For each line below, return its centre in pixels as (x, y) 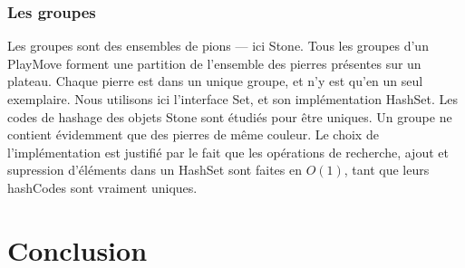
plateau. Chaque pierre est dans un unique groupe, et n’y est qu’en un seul (215, 81)
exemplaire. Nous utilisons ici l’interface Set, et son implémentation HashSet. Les (232, 99)
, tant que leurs (387, 170)
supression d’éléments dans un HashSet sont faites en (155, 170)
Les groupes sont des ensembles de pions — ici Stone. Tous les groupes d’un (218, 46)
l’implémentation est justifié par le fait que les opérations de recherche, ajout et (228, 152)
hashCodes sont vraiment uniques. (102, 187)
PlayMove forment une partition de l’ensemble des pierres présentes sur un (214, 63)
